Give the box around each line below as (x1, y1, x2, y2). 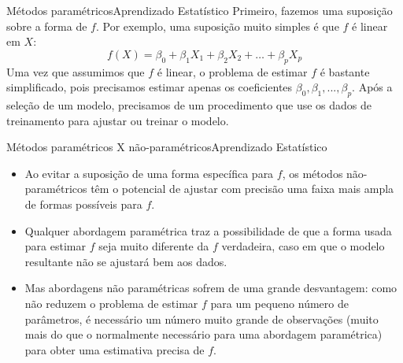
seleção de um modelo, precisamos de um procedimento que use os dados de (6, 96, 372, 113)
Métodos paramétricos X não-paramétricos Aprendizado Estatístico (6, 139, 327, 155)
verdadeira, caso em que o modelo (221, 238, 385, 254)
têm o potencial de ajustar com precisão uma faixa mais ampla (91, 180, 394, 197)
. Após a (352, 79, 393, 95)
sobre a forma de (6, 17, 87, 34)
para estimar (24, 238, 86, 254)
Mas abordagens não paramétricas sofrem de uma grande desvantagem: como (24, 280, 397, 296)
